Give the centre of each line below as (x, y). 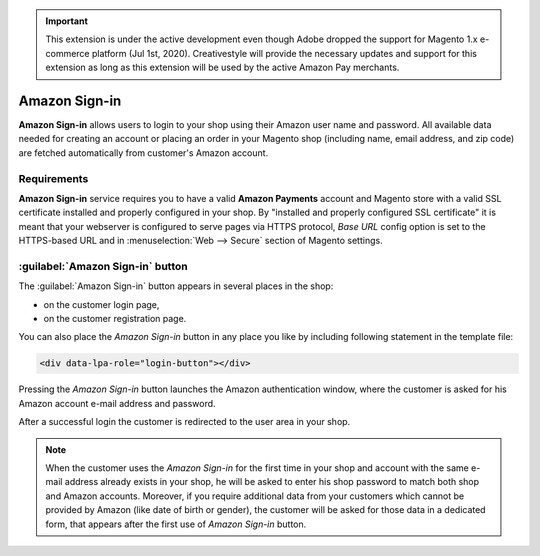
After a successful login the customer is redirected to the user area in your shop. (184, 422)
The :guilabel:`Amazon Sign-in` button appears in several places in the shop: (176, 286)
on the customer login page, (101, 304)
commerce (67, 53)
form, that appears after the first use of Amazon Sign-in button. (176, 524)
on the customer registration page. (115, 319)
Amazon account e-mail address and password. (117, 403)
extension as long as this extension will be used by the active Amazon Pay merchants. (222, 67)
